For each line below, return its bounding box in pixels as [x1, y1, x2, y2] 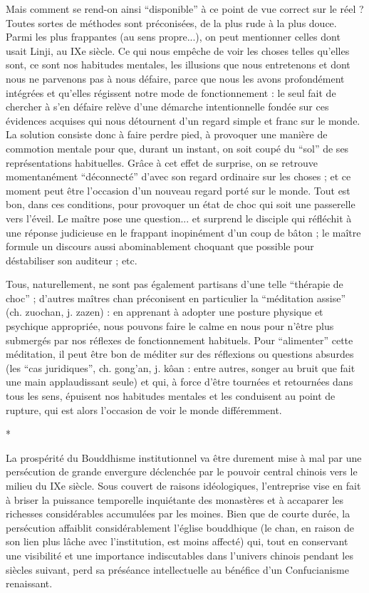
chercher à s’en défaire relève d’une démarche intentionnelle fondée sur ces [6, 99, 329, 114]
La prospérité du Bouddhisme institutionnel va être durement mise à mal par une [6, 450, 362, 465]
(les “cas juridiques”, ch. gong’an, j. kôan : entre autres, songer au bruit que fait [6, 360, 355, 375]
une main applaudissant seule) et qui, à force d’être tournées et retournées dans [6, 374, 353, 389]
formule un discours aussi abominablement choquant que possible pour [6, 239, 314, 254]
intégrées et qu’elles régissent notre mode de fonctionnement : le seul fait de [6, 85, 336, 100]
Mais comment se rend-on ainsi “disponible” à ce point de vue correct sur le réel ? [6, 1, 364, 16]
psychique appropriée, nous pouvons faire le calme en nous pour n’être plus [6, 319, 334, 334]
